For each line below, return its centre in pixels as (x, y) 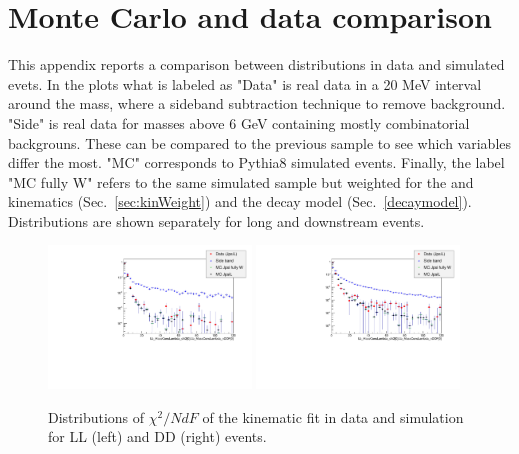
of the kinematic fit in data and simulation (333, 416)
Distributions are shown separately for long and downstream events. (216, 220)
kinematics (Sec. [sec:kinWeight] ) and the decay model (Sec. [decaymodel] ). (240, 201)
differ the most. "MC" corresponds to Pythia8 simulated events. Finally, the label (256, 162)
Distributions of (96, 416)
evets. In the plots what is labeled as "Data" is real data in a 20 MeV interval (245, 83)
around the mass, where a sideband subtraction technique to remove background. (257, 103)
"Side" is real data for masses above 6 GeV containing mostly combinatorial (239, 122)
